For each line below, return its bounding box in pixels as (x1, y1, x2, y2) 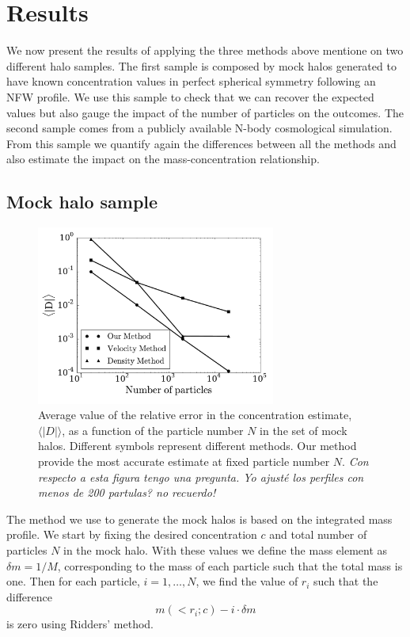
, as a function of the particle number (62, 421, 244, 438)
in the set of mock (260, 421, 347, 438)
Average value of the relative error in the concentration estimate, (38, 406, 352, 423)
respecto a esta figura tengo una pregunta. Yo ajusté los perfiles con (38, 468, 364, 485)
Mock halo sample (6, 189, 158, 214)
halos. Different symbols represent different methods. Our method (38, 437, 357, 454)
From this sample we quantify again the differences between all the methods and (6, 135, 397, 151)
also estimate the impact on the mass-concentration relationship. (6, 151, 320, 167)
